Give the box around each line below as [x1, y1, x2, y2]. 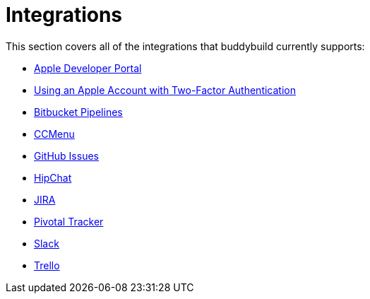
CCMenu [34, 127, 75, 140]
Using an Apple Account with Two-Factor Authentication [34, 83, 296, 96]
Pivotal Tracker [34, 215, 104, 228]
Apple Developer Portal [34, 61, 142, 74]
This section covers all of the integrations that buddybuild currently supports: [6, 40, 365, 52]
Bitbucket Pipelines [34, 105, 123, 118]
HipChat [34, 171, 72, 184]
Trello [34, 259, 60, 271]
